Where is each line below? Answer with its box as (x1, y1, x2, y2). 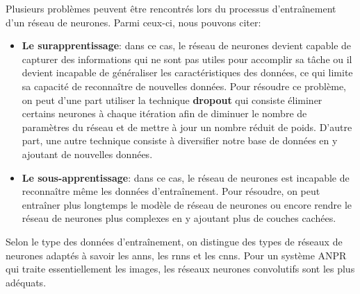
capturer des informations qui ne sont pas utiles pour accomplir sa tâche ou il (22, 51, 352, 66)
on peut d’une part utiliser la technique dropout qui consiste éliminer (22, 92, 322, 107)
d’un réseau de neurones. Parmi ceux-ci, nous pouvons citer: (6, 15, 261, 29)
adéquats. (6, 275, 47, 289)
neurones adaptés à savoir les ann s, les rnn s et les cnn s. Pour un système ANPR (6, 248, 347, 262)
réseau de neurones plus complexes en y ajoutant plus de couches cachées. (22, 211, 336, 225)
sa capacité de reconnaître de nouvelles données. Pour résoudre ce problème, (22, 78, 346, 93)
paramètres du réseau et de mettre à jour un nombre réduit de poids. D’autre (22, 119, 352, 134)
